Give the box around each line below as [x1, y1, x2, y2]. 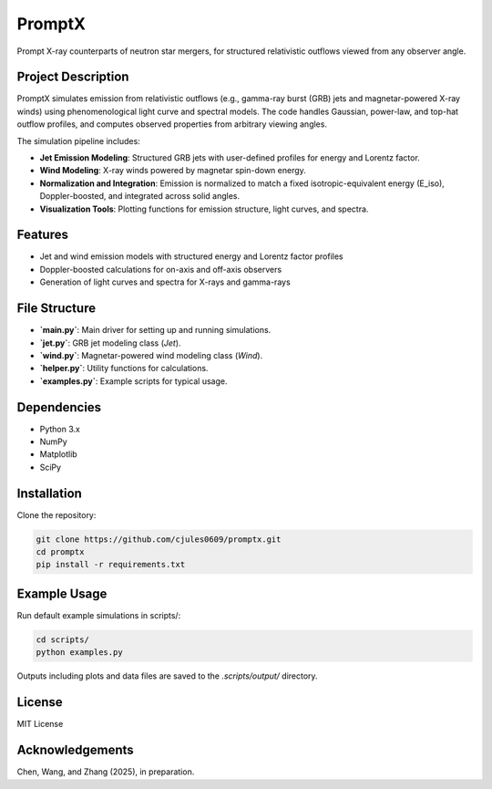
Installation [16, 485, 82, 501]
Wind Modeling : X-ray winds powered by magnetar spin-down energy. [39, 165, 307, 176]
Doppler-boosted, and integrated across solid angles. [39, 191, 241, 202]
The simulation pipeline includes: [16, 135, 140, 146]
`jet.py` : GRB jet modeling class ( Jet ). [39, 337, 181, 348]
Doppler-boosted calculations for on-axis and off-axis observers [39, 264, 282, 275]
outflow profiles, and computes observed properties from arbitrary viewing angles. [16, 119, 328, 130]
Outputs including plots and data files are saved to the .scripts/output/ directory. [16, 670, 318, 681]
